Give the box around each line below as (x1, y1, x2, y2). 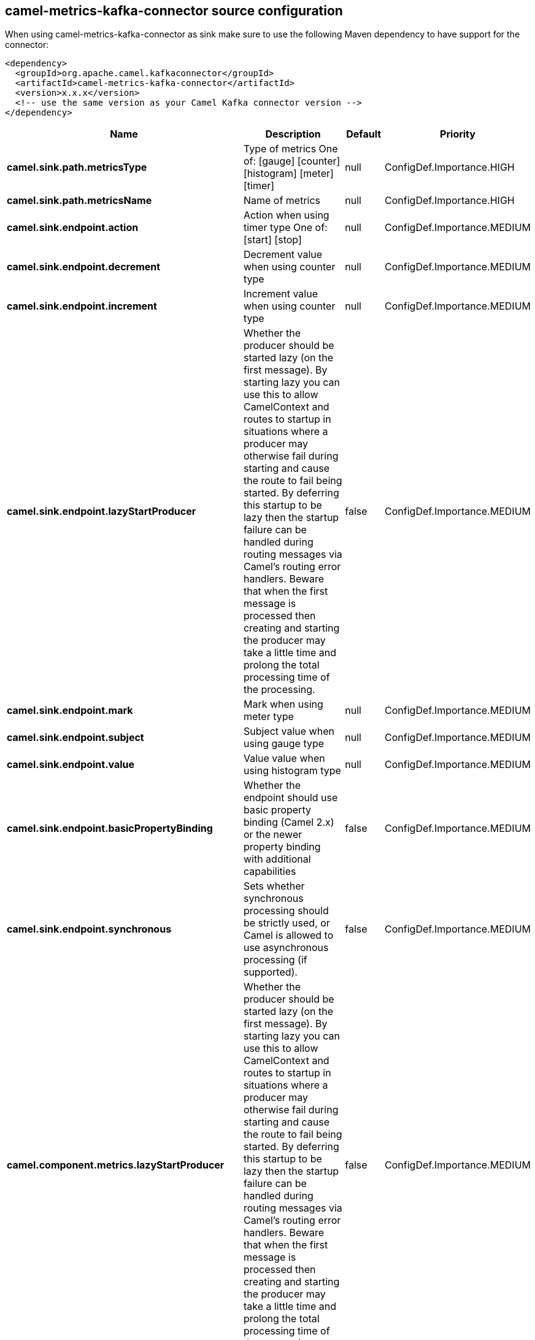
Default (346, 128, 382, 141)
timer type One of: (243, 221, 328, 234)
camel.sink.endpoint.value (7, 758, 135, 771)
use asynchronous (243, 941, 329, 954)
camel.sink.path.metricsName (7, 194, 152, 207)
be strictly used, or (243, 917, 330, 930)
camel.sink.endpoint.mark (7, 704, 133, 717)
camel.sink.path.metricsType (7, 161, 147, 174)
